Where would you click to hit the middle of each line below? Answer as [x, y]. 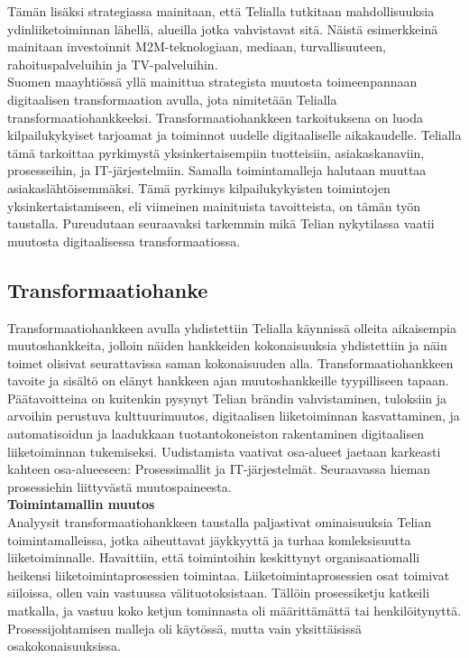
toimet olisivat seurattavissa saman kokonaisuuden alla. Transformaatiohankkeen [230, 362]
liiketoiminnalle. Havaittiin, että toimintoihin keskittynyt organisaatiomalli [214, 557]
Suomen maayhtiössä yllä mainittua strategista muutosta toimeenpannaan [212, 82]
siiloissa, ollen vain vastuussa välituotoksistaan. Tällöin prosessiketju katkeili [219, 593]
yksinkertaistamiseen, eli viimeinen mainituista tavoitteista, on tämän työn [214, 205]
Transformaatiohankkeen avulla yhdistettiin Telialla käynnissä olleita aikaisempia [232, 327]
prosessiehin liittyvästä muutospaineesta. [120, 486]
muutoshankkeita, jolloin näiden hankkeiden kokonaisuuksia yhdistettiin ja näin [227, 345]
